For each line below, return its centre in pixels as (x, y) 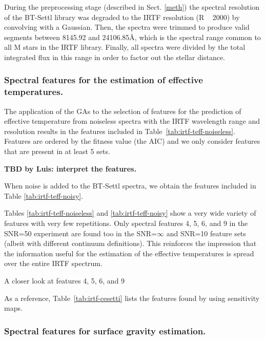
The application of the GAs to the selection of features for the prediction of (123, 111)
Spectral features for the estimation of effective (104, 80)
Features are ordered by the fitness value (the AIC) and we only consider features (132, 141)
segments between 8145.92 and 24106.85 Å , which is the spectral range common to (132, 37)
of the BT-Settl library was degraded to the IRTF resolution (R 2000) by (122, 17)
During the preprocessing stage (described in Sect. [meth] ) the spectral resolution (132, 7)
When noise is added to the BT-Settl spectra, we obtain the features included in (130, 186)
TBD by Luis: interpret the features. (70, 168)
